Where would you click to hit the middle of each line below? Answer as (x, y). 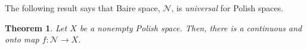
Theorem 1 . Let (36, 27)
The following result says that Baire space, (83, 8)
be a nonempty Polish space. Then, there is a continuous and (191, 27)
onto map (22, 39)
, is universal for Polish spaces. (227, 8)
